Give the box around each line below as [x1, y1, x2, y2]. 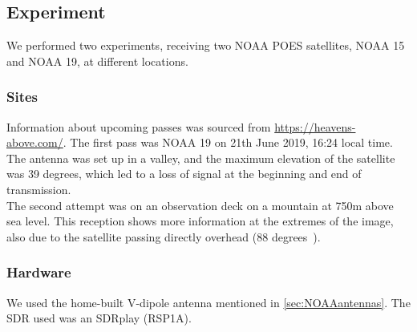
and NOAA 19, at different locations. [6, 52, 188, 69]
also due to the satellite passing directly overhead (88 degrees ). [6, 228, 321, 245]
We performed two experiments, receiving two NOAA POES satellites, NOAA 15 [6, 37, 405, 54]
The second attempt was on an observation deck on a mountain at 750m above [6, 196, 394, 213]
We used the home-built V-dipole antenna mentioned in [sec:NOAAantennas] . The [6, 294, 411, 310]
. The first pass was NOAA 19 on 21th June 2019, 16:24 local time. [63, 134, 393, 151]
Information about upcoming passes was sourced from [6, 118, 271, 135]
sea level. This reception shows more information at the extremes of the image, [6, 213, 394, 229]
